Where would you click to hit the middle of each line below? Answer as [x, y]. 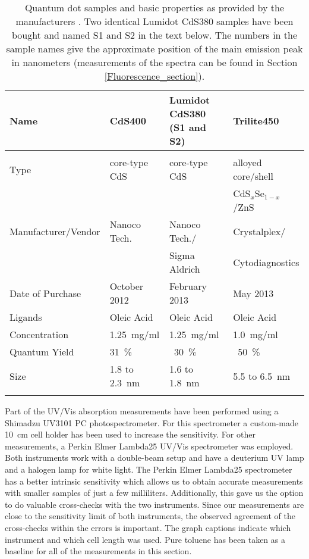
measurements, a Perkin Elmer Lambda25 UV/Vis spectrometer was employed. [149, 446]
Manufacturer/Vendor [55, 231]
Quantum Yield [42, 352]
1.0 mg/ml [256, 334]
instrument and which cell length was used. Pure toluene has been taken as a [145, 539]
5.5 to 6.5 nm [262, 376]
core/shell [253, 176]
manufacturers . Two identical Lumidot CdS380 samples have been [154, 21]
